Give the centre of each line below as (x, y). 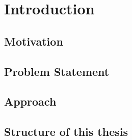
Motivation (34, 41)
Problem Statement (57, 71)
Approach (30, 101)
